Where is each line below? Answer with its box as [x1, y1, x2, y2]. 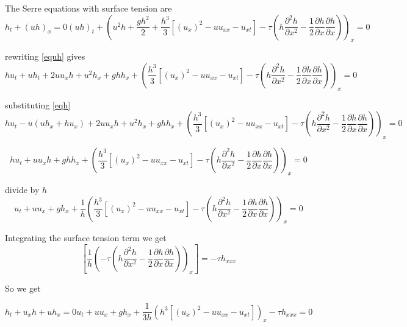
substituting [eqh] [5, 98, 71, 111]
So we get [5, 281, 41, 294]
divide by [5, 183, 40, 195]
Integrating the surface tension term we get [5, 231, 167, 244]
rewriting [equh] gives [5, 50, 85, 63]
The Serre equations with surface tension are [5, 2, 172, 14]
